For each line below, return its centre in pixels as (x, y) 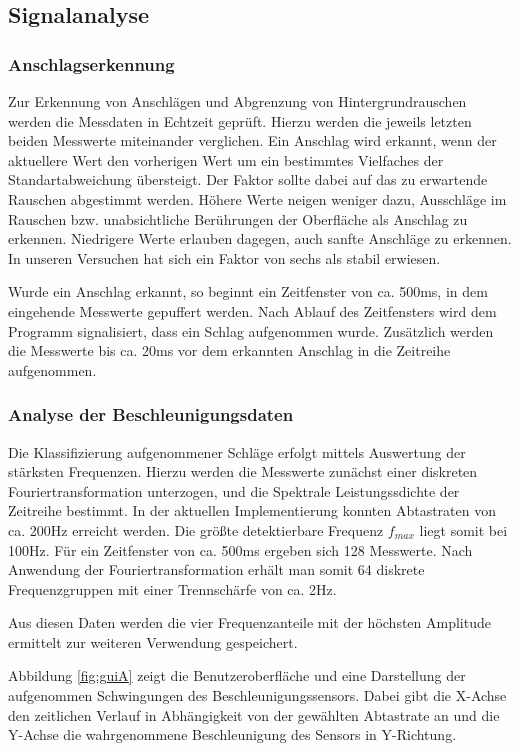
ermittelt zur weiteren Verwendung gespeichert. (153, 641)
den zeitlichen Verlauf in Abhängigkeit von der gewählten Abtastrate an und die (254, 714)
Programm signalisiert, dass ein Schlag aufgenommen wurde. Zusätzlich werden (251, 330)
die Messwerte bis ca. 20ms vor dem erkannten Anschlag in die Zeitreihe (229, 350)
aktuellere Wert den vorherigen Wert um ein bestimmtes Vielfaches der (226, 159)
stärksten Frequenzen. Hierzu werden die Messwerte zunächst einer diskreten (243, 471)
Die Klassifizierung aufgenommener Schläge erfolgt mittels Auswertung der (237, 451)
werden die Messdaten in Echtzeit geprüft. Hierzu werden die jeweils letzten (240, 120)
